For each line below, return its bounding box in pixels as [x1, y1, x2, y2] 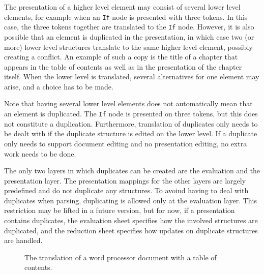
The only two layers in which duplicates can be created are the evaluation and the [4, 165, 260, 176]
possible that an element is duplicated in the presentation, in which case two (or [4, 31, 254, 42]
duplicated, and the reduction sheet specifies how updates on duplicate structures [4, 225, 258, 235]
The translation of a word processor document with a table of [24, 252, 217, 262]
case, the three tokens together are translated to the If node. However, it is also [4, 21, 254, 32]
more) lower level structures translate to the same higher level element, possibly [4, 41, 253, 52]
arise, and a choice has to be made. [4, 81, 113, 92]
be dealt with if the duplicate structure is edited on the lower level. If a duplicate [4, 128, 257, 139]
